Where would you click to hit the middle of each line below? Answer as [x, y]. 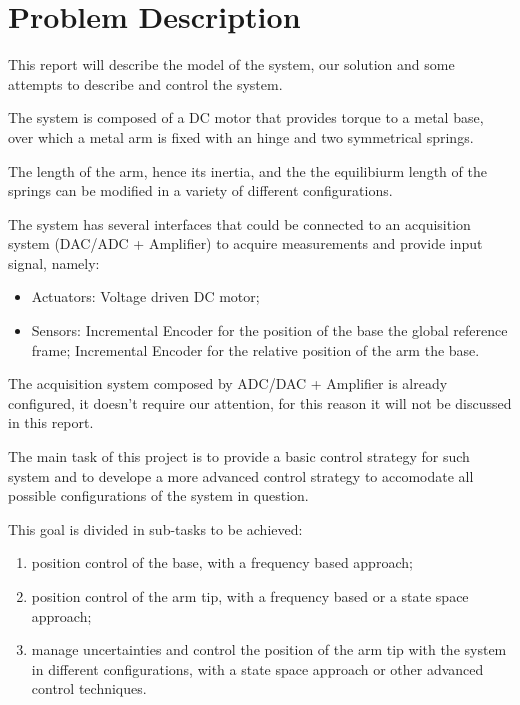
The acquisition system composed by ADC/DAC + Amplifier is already [228, 383]
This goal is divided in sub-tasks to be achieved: [155, 528]
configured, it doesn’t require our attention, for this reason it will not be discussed [260, 402]
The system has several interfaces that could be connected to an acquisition [239, 223]
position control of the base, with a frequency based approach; [222, 562]
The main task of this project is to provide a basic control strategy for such [239, 456]
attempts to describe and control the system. [145, 83]
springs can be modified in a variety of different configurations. [200, 190]
